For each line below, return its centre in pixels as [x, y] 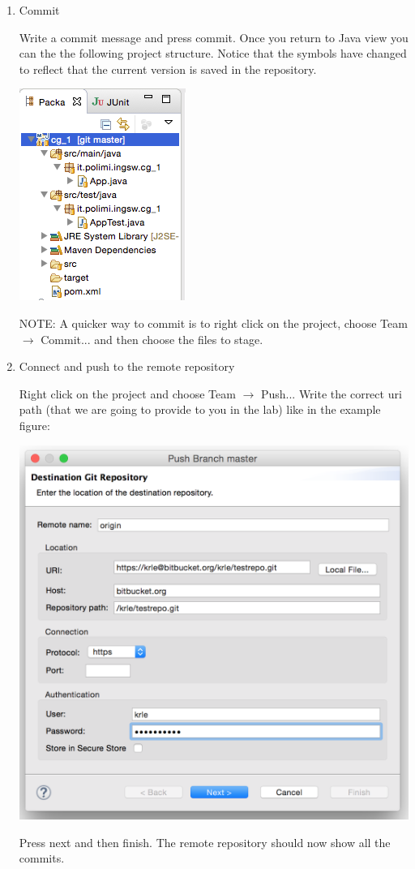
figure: [34, 425]
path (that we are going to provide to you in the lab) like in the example [200, 409]
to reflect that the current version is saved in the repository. [168, 69]
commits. [42, 858]
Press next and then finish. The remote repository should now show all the [205, 842]
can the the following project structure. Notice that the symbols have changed [213, 53]
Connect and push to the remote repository [127, 366]
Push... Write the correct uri [331, 393]
